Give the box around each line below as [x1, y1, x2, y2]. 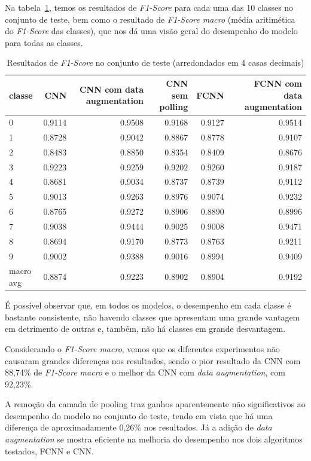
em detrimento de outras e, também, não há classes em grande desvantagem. [5, 322, 286, 335]
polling [159, 100, 188, 113]
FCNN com [254, 77, 302, 89]
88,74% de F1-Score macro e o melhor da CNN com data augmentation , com [5, 366, 285, 378]
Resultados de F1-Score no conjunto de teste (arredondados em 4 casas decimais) [7, 56, 304, 69]
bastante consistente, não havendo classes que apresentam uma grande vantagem [5, 310, 300, 323]
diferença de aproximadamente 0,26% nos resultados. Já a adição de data [5, 421, 272, 433]
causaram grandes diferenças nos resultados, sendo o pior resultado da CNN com [5, 354, 301, 367]
